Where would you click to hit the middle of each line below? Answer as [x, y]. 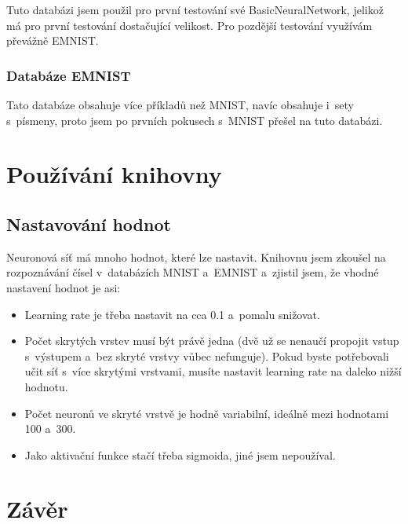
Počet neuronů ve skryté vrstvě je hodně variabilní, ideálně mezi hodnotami [207, 413]
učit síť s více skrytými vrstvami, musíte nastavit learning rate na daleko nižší [213, 371]
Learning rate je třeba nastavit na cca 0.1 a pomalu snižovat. [172, 314]
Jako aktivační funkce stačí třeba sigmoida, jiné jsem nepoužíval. [180, 454]
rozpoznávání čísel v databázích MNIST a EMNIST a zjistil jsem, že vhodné [193, 272]
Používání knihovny [114, 174]
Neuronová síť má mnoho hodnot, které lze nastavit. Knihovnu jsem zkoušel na [196, 257]
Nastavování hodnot [89, 224]
